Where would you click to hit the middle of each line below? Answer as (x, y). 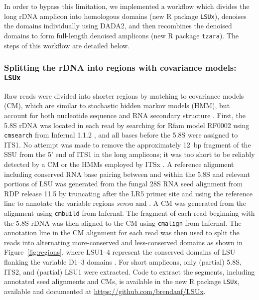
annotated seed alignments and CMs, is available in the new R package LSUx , (122, 281)
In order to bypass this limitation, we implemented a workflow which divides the (127, 6)
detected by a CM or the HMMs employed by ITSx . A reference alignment (119, 164)
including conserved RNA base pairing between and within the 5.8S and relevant (127, 174)
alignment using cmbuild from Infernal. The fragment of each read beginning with (129, 213)
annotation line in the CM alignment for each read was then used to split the (122, 232)
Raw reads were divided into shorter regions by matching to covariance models (124, 95)
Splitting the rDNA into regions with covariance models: (120, 68)
